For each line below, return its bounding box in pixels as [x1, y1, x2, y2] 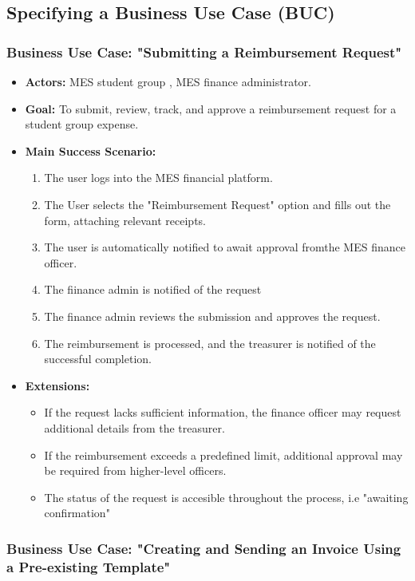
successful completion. [44, 350, 152, 367]
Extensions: [25, 377, 90, 393]
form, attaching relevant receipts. [44, 211, 207, 228]
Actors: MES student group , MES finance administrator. [25, 73, 311, 89]
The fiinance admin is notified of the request [44, 281, 262, 298]
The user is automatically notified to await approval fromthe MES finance [44, 239, 405, 255]
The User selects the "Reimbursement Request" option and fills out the [44, 196, 391, 212]
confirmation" [44, 504, 110, 521]
